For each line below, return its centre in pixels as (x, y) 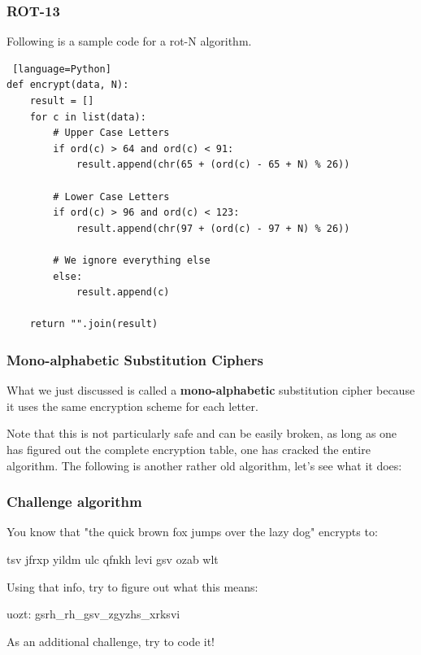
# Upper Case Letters (111, 133)
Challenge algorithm (74, 502)
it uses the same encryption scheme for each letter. (132, 406)
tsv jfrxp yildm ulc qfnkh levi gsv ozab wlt (113, 559)
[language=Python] (62, 69)
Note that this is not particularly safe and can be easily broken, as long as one (202, 433)
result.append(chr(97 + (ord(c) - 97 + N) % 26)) (213, 228)
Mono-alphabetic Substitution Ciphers (135, 359)
